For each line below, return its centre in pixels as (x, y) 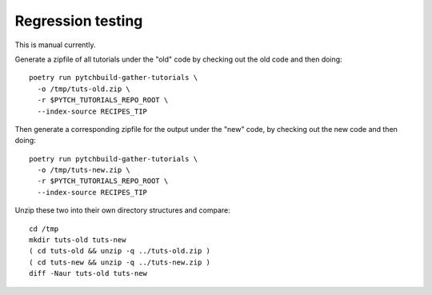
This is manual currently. (55, 45)
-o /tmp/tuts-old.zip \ (84, 89)
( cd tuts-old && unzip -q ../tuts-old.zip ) (120, 251)
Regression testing (79, 21)
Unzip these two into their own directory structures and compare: (123, 210)
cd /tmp (44, 229)
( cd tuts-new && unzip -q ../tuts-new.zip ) (120, 262)
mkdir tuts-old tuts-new (78, 240)
